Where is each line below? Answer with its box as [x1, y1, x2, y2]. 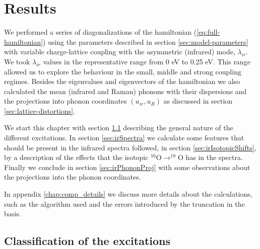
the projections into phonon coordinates [4, 96, 127, 106]
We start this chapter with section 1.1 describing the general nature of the [4, 122, 233, 133]
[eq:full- [197, 27, 220, 37]
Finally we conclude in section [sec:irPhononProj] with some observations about [4, 161, 250, 172]
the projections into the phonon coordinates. [4, 172, 141, 182]
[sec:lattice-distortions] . [4, 105, 76, 116]
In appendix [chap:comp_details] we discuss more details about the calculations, [4, 189, 252, 199]
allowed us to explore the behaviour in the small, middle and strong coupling [4, 66, 241, 76]
